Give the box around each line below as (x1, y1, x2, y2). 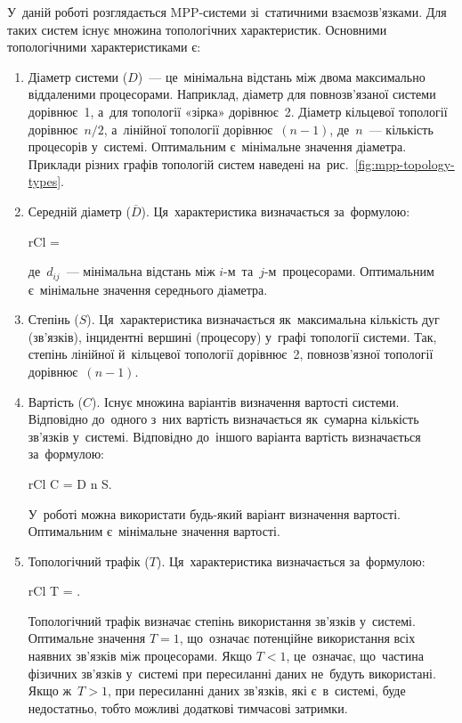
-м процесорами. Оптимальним (263, 262, 434, 280)
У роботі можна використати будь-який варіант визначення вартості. (28, 504, 401, 523)
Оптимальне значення (28, 629, 146, 647)
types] (28, 172, 61, 191)
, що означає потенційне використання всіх (179, 629, 416, 647)
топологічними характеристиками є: (7, 37, 201, 56)
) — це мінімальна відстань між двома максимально (137, 67, 426, 85)
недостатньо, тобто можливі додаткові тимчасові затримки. (28, 698, 348, 717)
